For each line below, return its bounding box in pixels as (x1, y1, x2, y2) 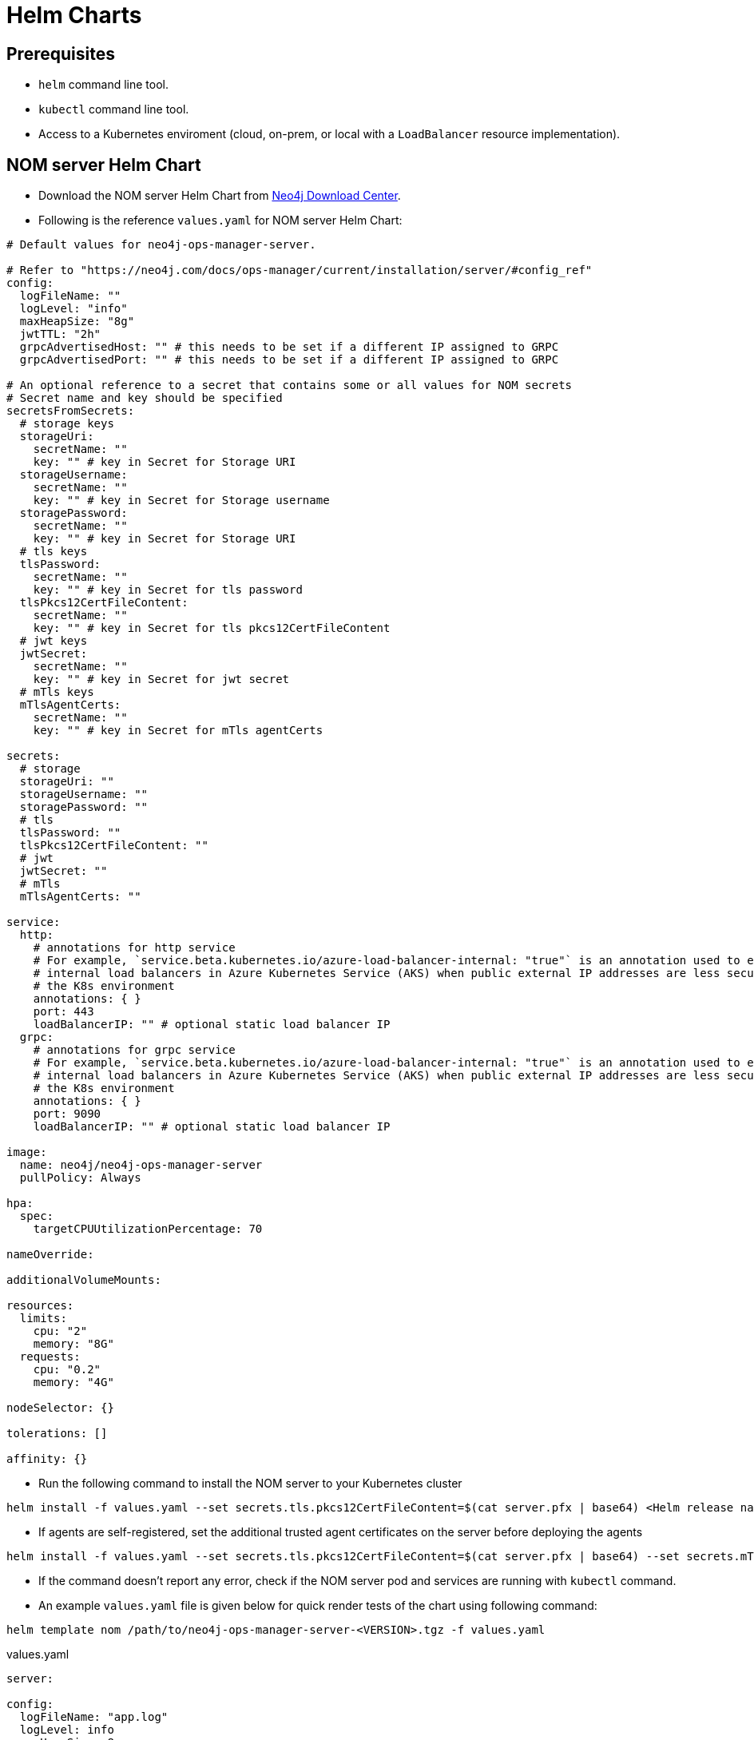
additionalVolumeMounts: (6, 1273, 161, 1287)
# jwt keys (19, 634, 88, 648)
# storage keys (19, 417, 114, 431)
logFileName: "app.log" (19, 1710, 169, 1724)
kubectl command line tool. (38, 102, 189, 117)
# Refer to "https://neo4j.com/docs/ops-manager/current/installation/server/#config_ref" (6, 264, 593, 277)
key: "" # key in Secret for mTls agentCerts (33, 724, 323, 737)
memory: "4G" (33, 1376, 114, 1389)
